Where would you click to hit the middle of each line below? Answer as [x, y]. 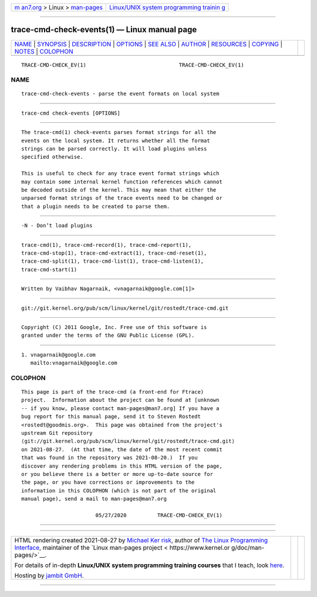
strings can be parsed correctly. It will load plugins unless [114, 149]
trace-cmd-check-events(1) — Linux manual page [104, 30]
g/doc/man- [248, 548]
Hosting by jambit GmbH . [49, 576]
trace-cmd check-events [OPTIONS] [71, 113]
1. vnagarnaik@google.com [59, 355]
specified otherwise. [52, 157]
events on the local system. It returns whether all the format [116, 140]
